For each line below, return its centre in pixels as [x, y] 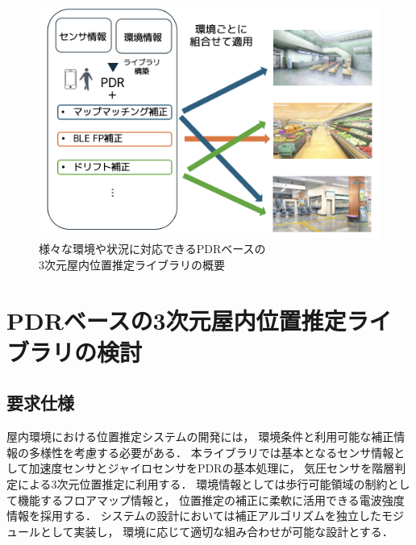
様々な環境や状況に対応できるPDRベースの [152, 249]
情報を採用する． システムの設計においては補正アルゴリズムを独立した [194, 516]
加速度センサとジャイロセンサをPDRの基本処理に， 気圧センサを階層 [212, 468]
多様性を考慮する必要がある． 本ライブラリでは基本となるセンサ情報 [211, 452]
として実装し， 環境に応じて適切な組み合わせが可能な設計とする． [216, 531]
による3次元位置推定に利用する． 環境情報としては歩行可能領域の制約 [202, 483]
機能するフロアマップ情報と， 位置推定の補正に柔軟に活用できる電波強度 [211, 499]
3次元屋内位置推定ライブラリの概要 [132, 264]
